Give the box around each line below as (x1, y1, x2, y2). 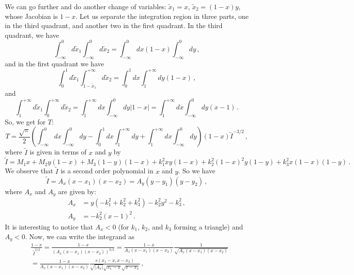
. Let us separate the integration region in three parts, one (76, 11, 249, 21)
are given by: (58, 186, 96, 196)
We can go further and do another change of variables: (5, 1, 167, 11)
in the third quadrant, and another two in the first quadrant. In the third (5, 20, 223, 31)
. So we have (178, 166, 215, 176)
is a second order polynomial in (61, 166, 154, 176)
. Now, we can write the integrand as (25, 231, 135, 241)
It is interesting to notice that (5, 221, 93, 231)
